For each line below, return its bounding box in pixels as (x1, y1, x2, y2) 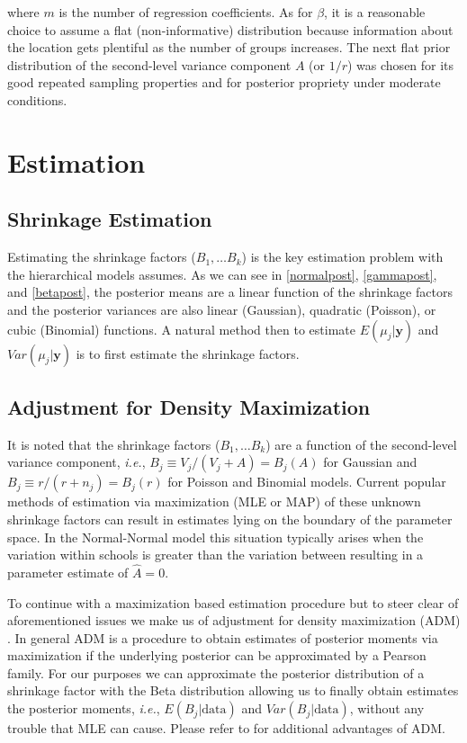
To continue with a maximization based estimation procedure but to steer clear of (7, 593, 459, 612)
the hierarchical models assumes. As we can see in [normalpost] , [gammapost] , (7, 264, 437, 283)
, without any (349, 699, 425, 718)
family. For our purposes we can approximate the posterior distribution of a (7, 663, 425, 682)
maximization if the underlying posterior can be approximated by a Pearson (7, 646, 427, 665)
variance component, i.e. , (7, 452, 146, 471)
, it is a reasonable (324, 3, 426, 21)
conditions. (7, 90, 67, 109)
